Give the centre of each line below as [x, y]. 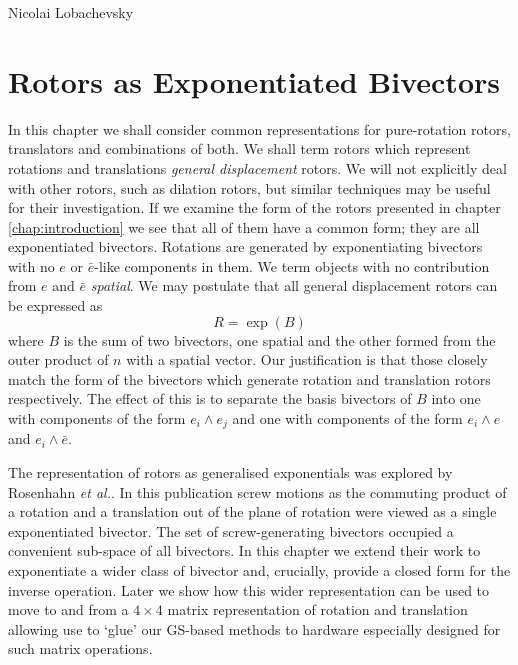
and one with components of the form [347, 418]
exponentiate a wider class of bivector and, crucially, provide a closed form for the [259, 570]
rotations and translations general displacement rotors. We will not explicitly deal [257, 167]
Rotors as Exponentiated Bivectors [254, 80]
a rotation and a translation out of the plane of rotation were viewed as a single [252, 511]
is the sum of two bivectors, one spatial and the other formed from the [279, 339]
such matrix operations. [80, 648]
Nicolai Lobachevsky [71, 12]
